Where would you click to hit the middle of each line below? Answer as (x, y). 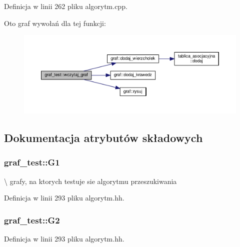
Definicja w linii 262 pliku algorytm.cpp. (66, 6)
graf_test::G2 (32, 220)
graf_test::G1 (32, 162)
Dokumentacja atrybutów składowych (103, 138)
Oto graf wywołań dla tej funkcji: (55, 23)
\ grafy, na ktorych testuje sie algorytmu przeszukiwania (90, 181)
